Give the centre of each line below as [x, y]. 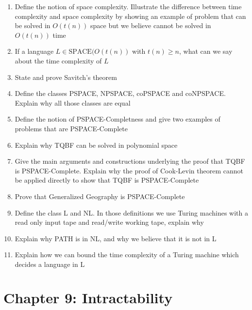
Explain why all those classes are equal [73, 102]
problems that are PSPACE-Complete [71, 128]
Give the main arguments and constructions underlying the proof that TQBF [130, 161]
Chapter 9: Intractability [88, 297]
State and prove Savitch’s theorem [66, 77]
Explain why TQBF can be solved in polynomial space [96, 145]
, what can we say [206, 51]
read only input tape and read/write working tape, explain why [109, 222]
